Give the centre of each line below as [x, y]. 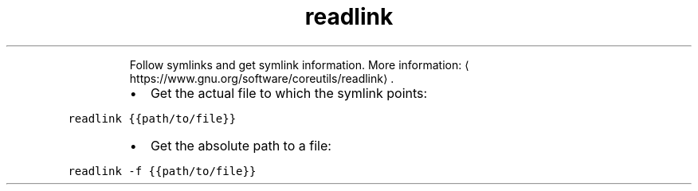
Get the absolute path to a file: [241, 145]
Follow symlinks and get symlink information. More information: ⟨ [299, 64]
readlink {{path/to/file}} [152, 118]
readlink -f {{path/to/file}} [162, 171]
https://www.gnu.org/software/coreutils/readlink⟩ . [262, 78]
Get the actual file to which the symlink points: [289, 93]
